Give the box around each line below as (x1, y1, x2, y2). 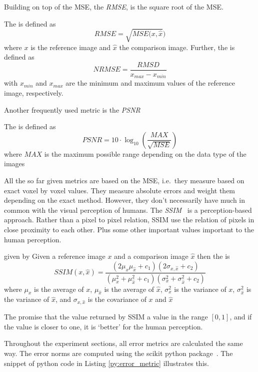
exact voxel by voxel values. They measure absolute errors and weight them (4, 185, 235, 195)
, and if (229, 311, 252, 322)
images (4, 158, 25, 169)
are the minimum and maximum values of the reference (65, 78, 235, 88)
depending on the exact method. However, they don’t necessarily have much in (4, 195, 245, 205)
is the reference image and (30, 42, 111, 52)
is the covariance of (87, 294, 146, 304)
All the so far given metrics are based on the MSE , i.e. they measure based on (4, 175, 244, 185)
